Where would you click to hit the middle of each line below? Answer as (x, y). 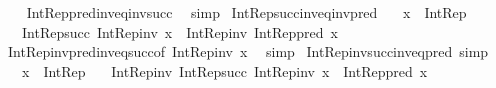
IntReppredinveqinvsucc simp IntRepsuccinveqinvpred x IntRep (246, 12)
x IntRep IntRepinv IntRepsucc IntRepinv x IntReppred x (224, 70)
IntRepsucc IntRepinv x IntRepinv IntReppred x (179, 31)
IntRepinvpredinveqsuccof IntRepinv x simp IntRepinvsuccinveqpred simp (248, 51)
